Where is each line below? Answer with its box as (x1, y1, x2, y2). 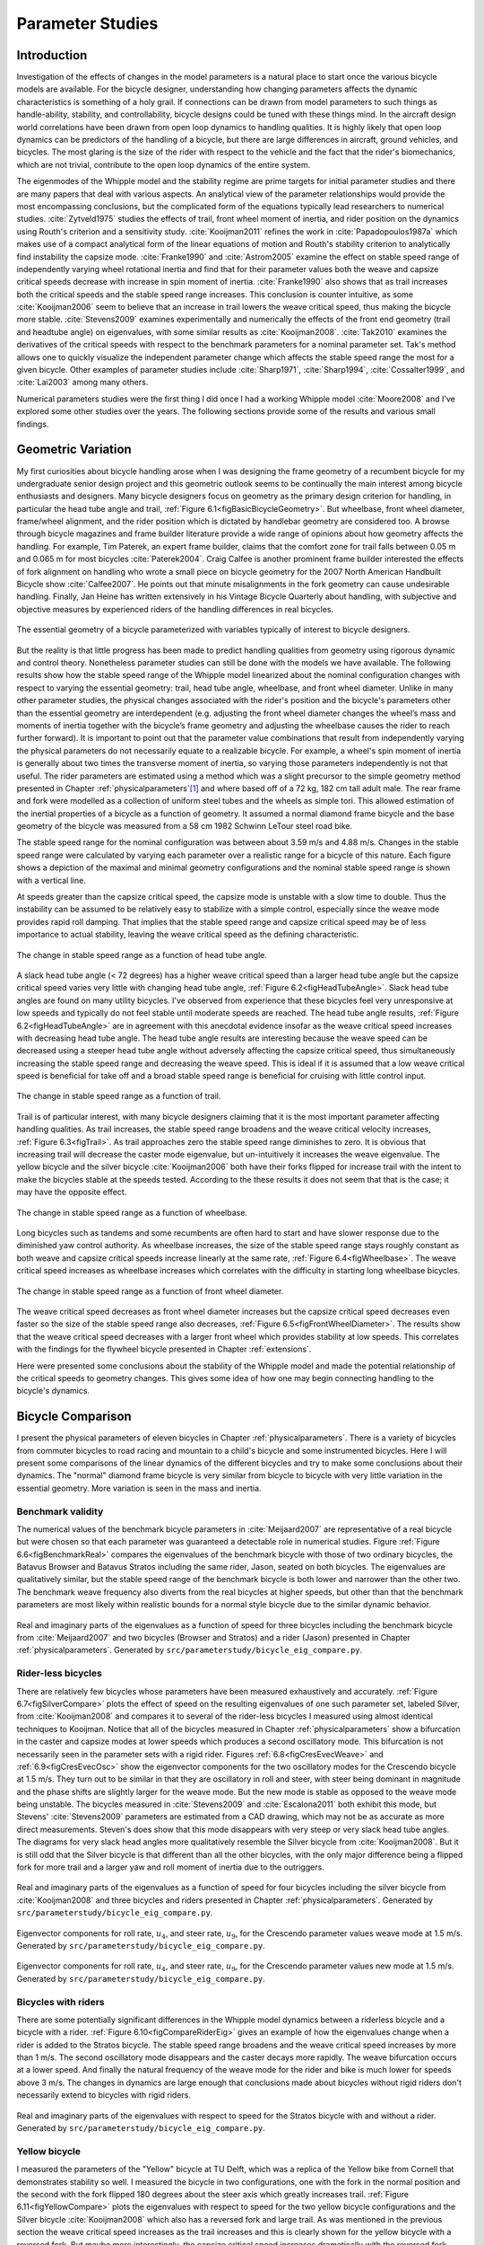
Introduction (16, 48, 88, 63)
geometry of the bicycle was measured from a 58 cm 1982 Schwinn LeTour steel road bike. (16, 821, 353, 832)
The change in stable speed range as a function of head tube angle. (16, 949, 268, 960)
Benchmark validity (16, 1505, 104, 1518)
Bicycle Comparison (16, 1409, 132, 1424)
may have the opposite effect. (16, 1186, 127, 1198)
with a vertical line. (16, 875, 87, 885)
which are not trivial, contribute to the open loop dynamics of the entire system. (16, 159, 311, 170)
